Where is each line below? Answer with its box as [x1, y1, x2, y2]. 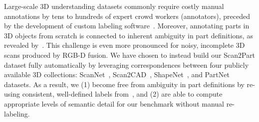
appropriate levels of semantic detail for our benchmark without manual [4, 98, 224, 109]
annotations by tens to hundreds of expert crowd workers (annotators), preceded [4, 10, 251, 21]
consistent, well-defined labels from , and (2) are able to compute [22, 89, 223, 99]
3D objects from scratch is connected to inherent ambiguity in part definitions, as [4, 30, 253, 40]
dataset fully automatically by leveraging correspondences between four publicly [4, 59, 249, 70]
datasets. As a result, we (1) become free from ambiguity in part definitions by [4, 79, 245, 89]
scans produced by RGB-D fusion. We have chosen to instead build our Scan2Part [4, 49, 256, 60]
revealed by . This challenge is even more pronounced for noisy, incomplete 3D [4, 40, 245, 50]
